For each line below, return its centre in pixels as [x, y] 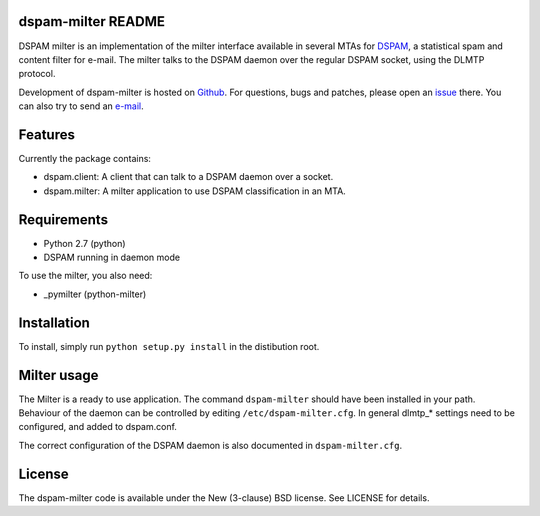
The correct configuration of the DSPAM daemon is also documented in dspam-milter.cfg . [210, 445]
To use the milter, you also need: [85, 276]
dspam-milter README [91, 21]
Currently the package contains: [85, 158]
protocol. [37, 74]
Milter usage [58, 375]
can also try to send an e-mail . [81, 106]
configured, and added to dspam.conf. [97, 427]
